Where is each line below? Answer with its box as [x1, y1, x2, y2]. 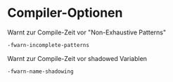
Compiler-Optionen [7, 5, 123, 21]
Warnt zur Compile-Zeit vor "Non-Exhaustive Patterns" [7, 28, 167, 36]
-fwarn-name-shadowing [7, 68, 74, 75]
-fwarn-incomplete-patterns [7, 41, 90, 48]
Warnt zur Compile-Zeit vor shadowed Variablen [7, 54, 148, 62]
